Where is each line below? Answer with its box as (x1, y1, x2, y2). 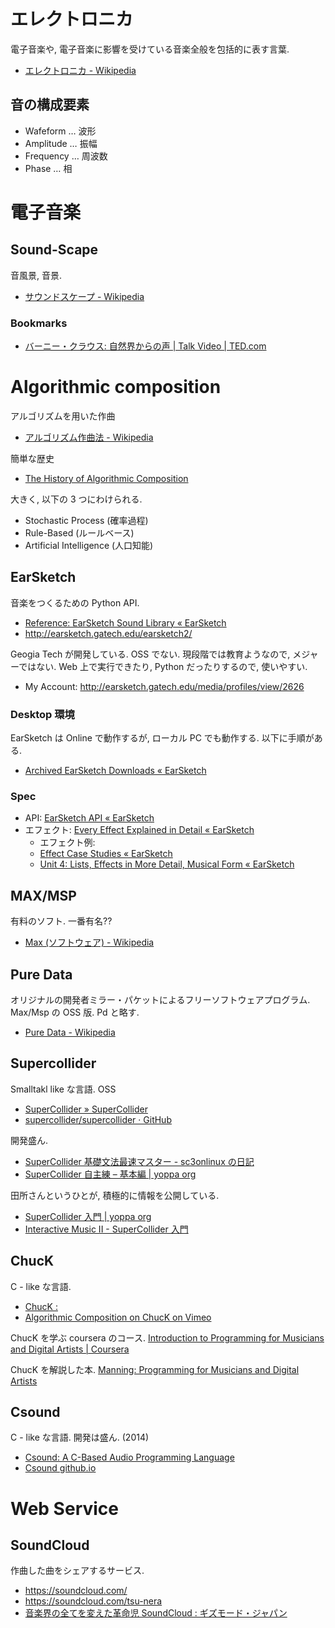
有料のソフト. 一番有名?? (10, 915, 113, 927)
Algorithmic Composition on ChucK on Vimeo (24, 1311, 212, 1323)
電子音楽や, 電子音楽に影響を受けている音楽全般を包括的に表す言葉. (10, 43, 290, 55)
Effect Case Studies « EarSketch (39, 848, 173, 860)
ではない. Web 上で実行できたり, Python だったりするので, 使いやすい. (18, 660, 308, 672)
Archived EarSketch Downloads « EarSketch (24, 765, 207, 777)
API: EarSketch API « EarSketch (24, 812, 155, 824)
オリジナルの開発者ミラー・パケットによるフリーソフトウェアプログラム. (10, 994, 311, 1006)
